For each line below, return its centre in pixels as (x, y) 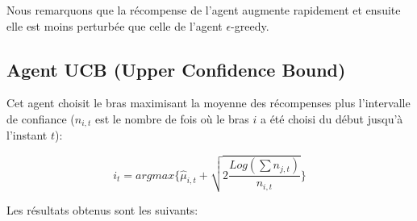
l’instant (27, 135)
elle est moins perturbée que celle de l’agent (115, 25)
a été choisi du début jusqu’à (332, 118)
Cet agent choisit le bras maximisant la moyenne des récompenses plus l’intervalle (208, 103)
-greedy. (250, 25)
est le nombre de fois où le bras (172, 118)
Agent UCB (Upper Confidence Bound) (176, 69)
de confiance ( (41, 118)
